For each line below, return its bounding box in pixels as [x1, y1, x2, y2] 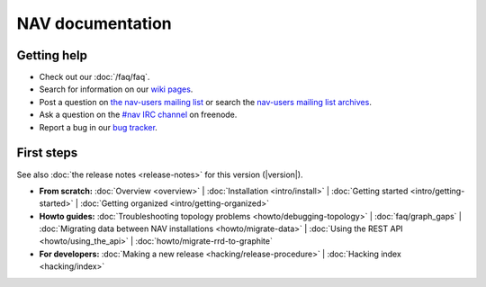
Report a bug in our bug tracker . [39, 121, 157, 132]
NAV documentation [16, 13, 173, 33]
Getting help [16, 48, 87, 63]
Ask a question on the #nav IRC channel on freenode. [39, 109, 238, 121]
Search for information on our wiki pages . [39, 84, 193, 94]
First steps [16, 145, 78, 161]
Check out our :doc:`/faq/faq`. [39, 72, 150, 83]
